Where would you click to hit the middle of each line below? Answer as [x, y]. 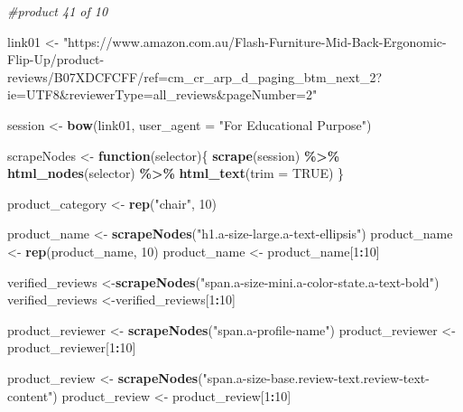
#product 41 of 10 [58, 11]
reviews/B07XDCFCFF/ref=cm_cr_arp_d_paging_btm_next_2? [195, 76]
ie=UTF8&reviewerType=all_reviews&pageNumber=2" [162, 94]
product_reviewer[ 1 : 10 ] [72, 347]
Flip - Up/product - [56, 59]
